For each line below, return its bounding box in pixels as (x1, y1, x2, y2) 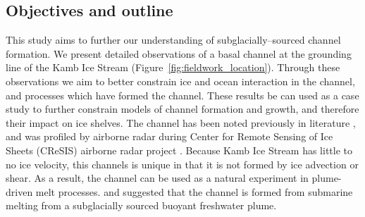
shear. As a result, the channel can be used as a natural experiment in (6, 170, 309, 185)
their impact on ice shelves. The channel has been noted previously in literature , (6, 115, 356, 130)
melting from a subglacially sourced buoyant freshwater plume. (6, 198, 277, 213)
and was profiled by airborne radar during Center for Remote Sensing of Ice (6, 129, 333, 144)
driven (6, 184, 33, 199)
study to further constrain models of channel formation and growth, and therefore (6, 101, 359, 116)
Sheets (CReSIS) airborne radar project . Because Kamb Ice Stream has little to (6, 142, 352, 157)
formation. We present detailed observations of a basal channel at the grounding (6, 46, 352, 61)
